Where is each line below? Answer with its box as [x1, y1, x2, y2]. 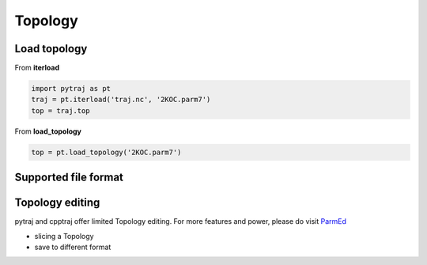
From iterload [14, 63, 60, 73]
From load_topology [14, 127, 82, 136]
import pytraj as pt [31, 84, 111, 93]
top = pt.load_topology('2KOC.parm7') [31, 147, 182, 157]
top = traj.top [31, 106, 90, 115]
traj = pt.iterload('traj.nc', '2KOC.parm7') [31, 95, 211, 104]
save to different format [34, 242, 111, 252]
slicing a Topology [34, 231, 94, 240]
